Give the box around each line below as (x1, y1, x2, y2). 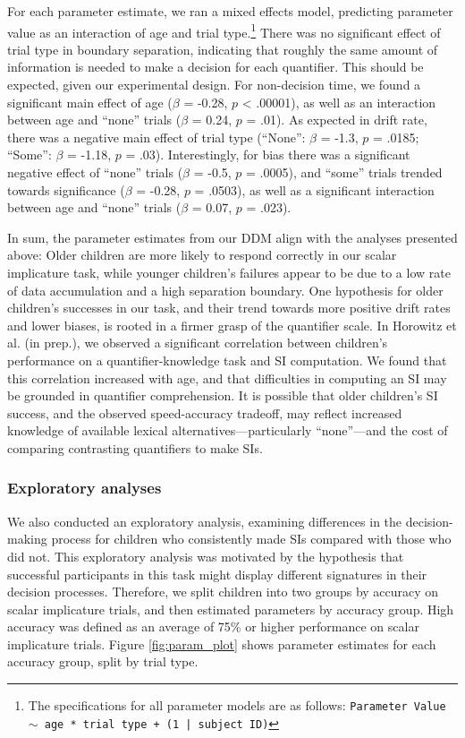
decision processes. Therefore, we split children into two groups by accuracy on (7, 582, 439, 601)
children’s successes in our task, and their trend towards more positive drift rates (7, 298, 451, 317)
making (7, 529, 47, 548)
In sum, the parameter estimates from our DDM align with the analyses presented (7, 227, 458, 246)
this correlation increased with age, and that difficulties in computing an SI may (7, 368, 447, 387)
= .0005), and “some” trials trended (246, 163, 443, 181)
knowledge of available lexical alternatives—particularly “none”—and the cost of (7, 421, 448, 440)
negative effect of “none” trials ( (7, 163, 183, 181)
